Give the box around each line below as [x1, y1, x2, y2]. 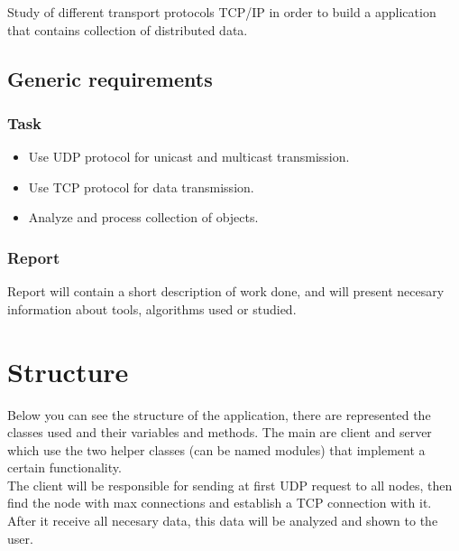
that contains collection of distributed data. [7, 20, 248, 39]
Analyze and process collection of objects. [28, 208, 259, 227]
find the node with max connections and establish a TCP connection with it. [7, 493, 432, 512]
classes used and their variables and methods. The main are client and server [7, 423, 432, 442]
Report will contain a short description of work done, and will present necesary [7, 282, 445, 301]
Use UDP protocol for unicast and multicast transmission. [28, 147, 350, 166]
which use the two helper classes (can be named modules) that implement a [7, 440, 426, 459]
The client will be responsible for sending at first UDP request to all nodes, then [7, 475, 453, 494]
